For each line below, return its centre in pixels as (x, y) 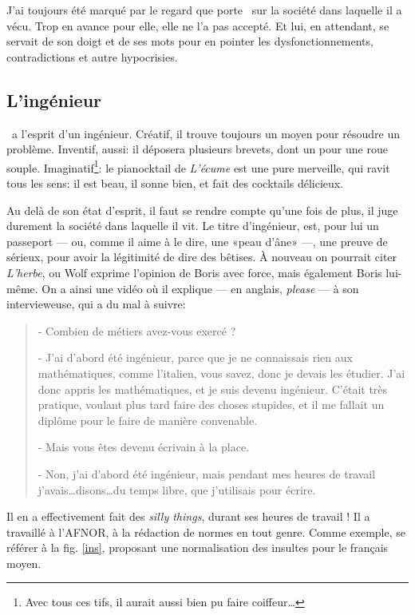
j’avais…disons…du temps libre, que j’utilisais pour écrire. (177, 489)
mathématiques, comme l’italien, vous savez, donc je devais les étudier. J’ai (221, 373)
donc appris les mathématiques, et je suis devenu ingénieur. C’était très (213, 389)
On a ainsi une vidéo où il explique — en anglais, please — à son (200, 288)
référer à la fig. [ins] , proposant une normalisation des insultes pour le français (198, 548)
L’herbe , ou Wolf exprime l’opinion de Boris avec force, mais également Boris (194, 272)
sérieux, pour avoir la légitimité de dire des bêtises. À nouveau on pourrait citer (202, 257)
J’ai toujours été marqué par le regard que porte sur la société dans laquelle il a (204, 10)
